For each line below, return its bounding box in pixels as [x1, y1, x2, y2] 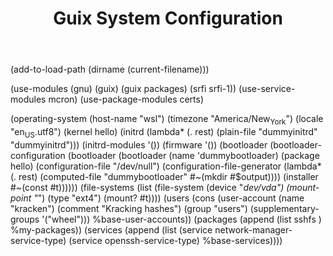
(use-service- [238, 83, 296, 95]
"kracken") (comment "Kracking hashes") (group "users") [10, 202, 248, 214]
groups [10, 213, 40, 225]
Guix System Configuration [53, 7, 283, 30]
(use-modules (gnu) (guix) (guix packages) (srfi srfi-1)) [10, 83, 237, 95]
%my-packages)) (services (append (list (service [10, 223, 213, 236]
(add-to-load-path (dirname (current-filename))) [10, 63, 210, 76]
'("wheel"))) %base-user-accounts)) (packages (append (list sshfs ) [41, 213, 322, 225]
